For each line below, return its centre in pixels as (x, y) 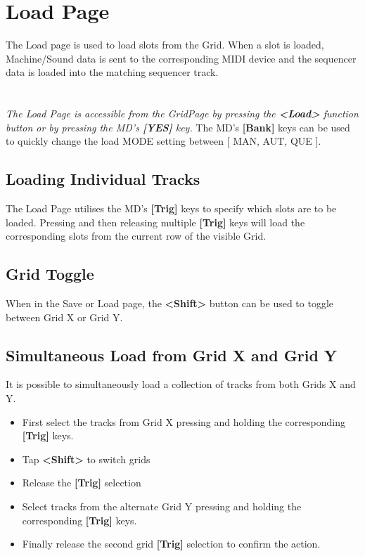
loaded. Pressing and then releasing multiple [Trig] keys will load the (155, 222)
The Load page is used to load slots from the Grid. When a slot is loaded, (165, 45)
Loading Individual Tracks (103, 179)
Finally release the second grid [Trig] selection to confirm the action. (171, 544)
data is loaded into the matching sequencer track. (112, 72)
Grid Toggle (50, 274)
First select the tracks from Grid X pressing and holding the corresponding (184, 421)
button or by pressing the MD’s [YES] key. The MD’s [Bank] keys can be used (178, 127)
